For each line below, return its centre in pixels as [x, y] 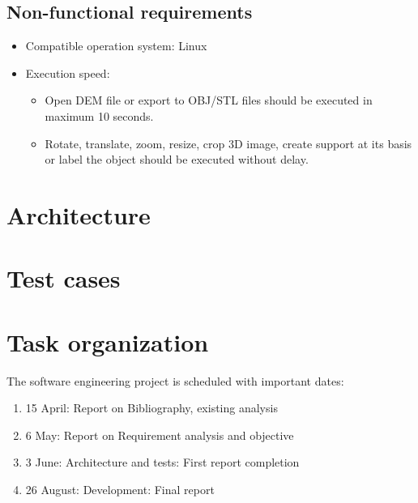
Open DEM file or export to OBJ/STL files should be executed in [209, 100]
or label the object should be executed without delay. [177, 159]
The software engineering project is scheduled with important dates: [175, 380]
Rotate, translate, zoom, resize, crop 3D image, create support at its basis [228, 143]
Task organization [108, 341]
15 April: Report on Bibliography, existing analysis [151, 408]
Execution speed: [68, 72]
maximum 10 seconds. [99, 115]
